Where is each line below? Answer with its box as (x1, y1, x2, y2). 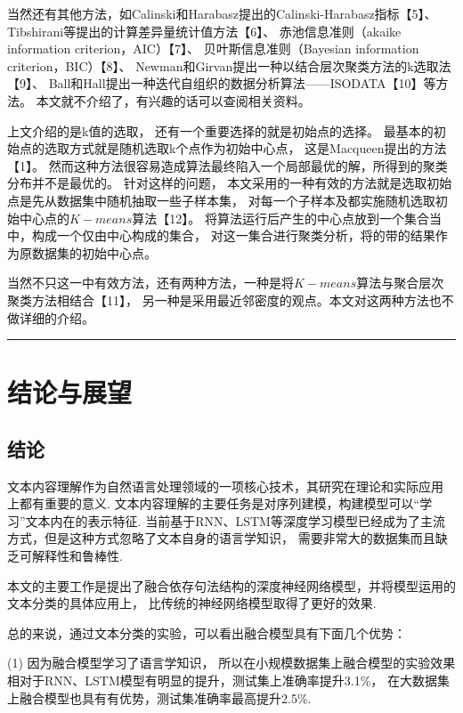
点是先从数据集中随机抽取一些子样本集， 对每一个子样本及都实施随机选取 (7, 190, 435, 209)
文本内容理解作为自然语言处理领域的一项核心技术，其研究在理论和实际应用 (7, 476, 443, 495)
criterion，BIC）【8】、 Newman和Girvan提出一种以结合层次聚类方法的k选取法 (7, 56, 451, 75)
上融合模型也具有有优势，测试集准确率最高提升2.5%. (7, 688, 312, 707)
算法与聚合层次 (356, 273, 444, 292)
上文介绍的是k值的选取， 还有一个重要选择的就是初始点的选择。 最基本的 (7, 121, 434, 140)
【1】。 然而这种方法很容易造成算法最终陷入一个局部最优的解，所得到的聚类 (7, 156, 448, 174)
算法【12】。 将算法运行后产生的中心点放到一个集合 (132, 208, 429, 227)
